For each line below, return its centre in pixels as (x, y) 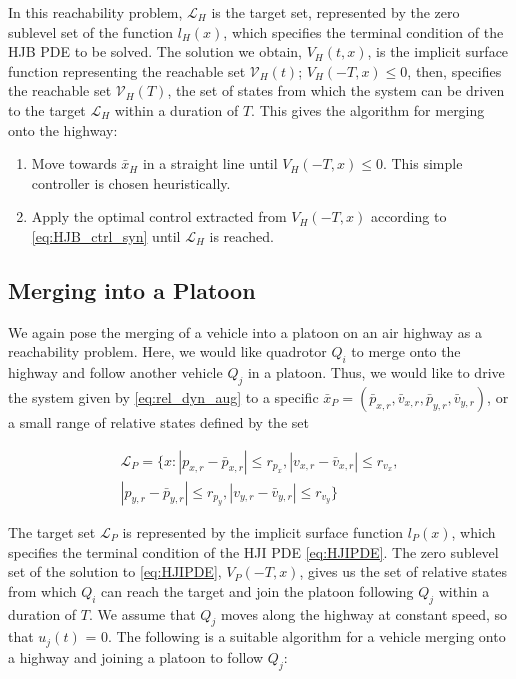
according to (408, 216)
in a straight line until (210, 163)
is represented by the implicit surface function (263, 531)
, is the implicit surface (438, 51)
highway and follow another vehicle (115, 372)
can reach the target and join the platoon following (257, 590)
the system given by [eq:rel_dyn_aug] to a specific (163, 396)
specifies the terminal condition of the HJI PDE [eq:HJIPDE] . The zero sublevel (253, 551)
